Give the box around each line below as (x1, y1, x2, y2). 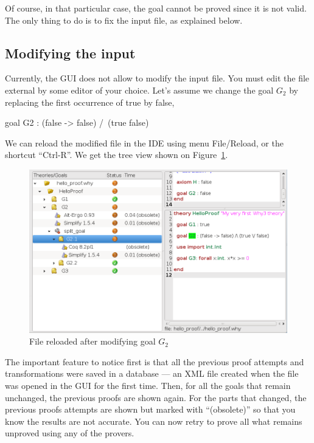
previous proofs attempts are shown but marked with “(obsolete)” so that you (5, 403, 296, 416)
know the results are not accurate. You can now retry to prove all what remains (5, 414, 302, 427)
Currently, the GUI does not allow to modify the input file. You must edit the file (5, 72, 310, 84)
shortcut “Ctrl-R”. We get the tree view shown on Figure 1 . (5, 148, 228, 161)
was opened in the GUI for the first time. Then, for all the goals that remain (5, 379, 291, 392)
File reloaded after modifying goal (29, 335, 156, 348)
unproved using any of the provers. (5, 427, 134, 439)
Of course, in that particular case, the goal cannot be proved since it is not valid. (5, 2, 307, 14)
